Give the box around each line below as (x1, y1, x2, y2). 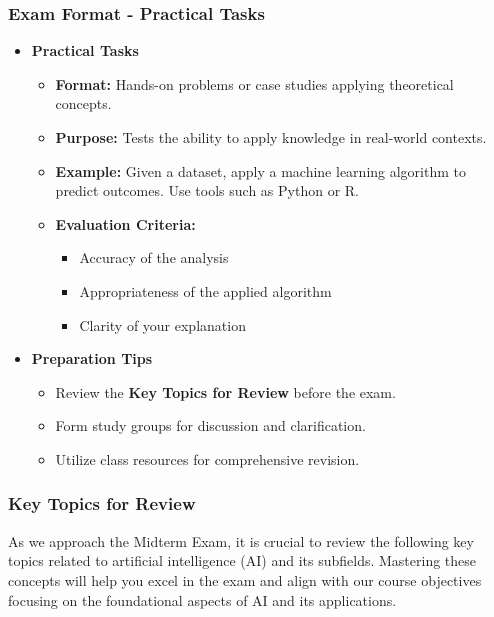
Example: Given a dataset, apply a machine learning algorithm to (55, 160, 466, 181)
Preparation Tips (31, 348, 153, 369)
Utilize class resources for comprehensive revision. (55, 448, 360, 469)
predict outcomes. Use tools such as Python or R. (55, 180, 359, 201)
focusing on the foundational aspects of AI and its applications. (8, 589, 397, 610)
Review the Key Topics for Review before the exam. (55, 381, 396, 402)
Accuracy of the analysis (79, 247, 229, 268)
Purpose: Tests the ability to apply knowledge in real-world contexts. (55, 127, 487, 147)
